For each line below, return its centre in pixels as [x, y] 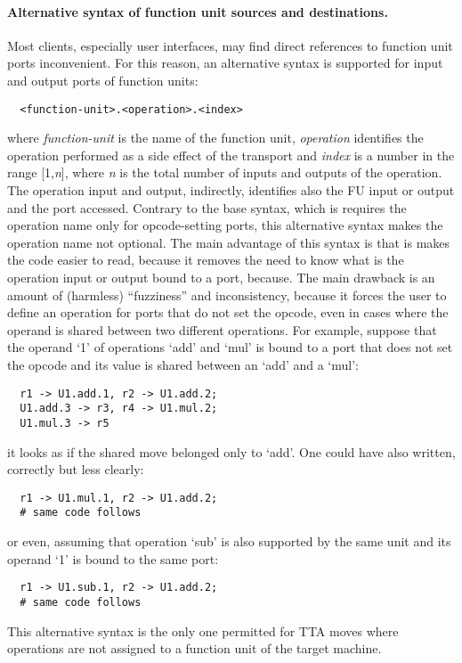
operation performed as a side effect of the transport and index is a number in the [231, 155]
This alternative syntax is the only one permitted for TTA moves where [203, 630]
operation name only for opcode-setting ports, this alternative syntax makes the [225, 225]
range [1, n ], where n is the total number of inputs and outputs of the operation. [225, 172]
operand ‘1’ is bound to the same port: [113, 558]
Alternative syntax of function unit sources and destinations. [198, 11]
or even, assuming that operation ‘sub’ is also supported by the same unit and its [229, 541]
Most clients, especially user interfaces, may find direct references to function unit [230, 45]
